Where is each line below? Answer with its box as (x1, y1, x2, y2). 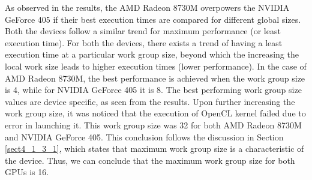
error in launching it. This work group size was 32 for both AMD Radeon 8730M (5, 118, 302, 131)
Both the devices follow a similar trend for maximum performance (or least (5, 25, 281, 37)
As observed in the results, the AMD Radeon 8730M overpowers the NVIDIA (5, 1, 290, 13)
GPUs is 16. (5, 166, 49, 178)
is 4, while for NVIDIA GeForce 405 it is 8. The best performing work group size (5, 83, 302, 96)
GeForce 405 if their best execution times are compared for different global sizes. (5, 13, 301, 25)
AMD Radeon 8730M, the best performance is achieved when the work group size (5, 71, 305, 84)
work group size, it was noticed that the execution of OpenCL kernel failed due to (5, 107, 306, 119)
